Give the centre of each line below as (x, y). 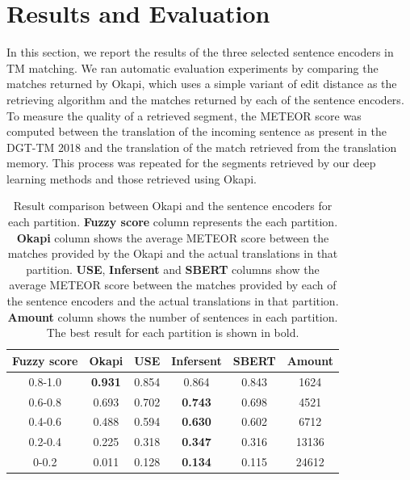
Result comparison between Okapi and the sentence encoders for (173, 206)
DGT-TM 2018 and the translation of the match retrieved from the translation (202, 147)
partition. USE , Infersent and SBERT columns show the (173, 269)
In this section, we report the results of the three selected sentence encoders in (200, 52)
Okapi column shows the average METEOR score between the (173, 237)
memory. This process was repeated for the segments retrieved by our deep (191, 163)
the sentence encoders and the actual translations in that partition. (173, 301)
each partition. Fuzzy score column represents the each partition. (173, 222)
